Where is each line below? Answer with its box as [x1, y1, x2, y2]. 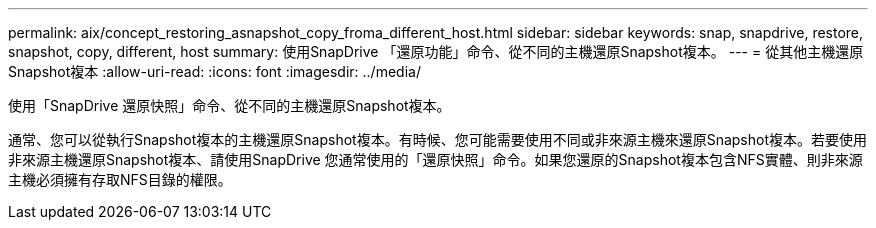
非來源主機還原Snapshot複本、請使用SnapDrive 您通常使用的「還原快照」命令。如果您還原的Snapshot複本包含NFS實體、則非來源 [8, 151, 863, 168]
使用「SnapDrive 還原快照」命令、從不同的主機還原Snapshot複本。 [8, 97, 451, 114]
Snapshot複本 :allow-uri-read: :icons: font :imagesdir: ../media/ [8, 63, 421, 80]
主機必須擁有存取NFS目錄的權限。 [8, 171, 232, 188]
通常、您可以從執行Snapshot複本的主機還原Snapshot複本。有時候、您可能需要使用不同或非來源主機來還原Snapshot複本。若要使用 [8, 131, 867, 148]
